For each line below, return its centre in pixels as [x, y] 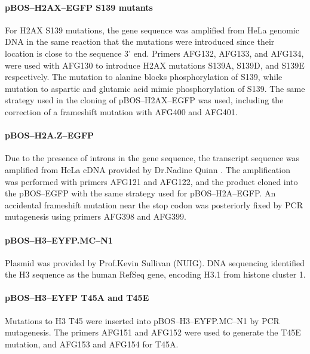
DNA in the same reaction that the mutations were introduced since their [140, 41]
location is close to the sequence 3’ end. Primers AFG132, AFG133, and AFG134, [154, 53]
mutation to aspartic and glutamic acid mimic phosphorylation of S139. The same [155, 88]
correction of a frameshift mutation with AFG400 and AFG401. [121, 111]
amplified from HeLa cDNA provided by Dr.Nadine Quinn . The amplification [148, 169]
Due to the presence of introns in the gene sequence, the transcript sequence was [152, 158]
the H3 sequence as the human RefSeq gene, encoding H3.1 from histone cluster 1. [155, 274]
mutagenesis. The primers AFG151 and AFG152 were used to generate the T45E [153, 332]
